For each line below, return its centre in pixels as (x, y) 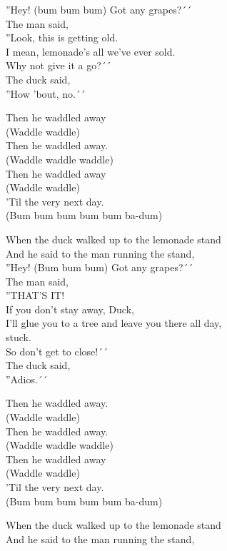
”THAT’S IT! (35, 295)
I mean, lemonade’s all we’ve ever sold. (91, 51)
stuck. (19, 337)
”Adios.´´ (27, 379)
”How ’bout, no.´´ (46, 93)
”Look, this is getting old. (62, 37)
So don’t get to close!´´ (57, 351)
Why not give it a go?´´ (59, 65)
